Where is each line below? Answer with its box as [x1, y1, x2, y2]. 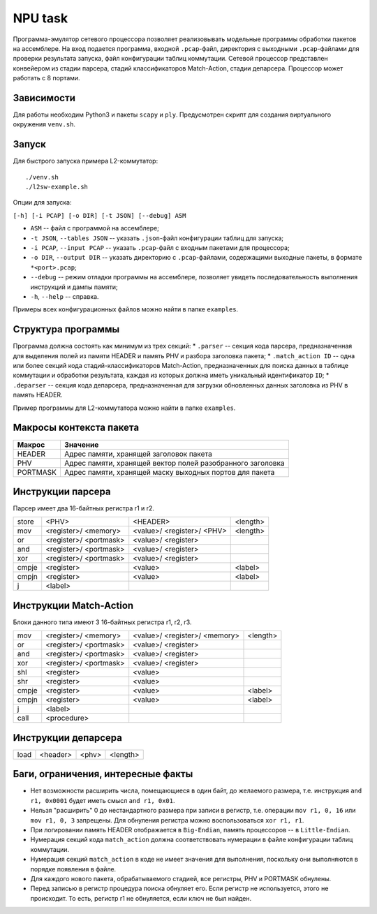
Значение [64, 440, 99, 450]
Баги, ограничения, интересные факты [13, 768, 193, 780]
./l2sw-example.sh [25, 183, 89, 191]
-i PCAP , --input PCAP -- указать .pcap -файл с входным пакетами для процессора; [30, 244, 290, 252]
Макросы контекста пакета [13, 422, 140, 434]
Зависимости [13, 91, 76, 104]
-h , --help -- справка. [30, 293, 99, 300]
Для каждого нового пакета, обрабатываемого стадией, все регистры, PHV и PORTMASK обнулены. [30, 874, 332, 883]
